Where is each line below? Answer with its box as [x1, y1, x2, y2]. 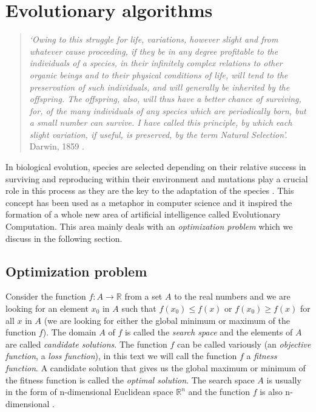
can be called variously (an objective [177, 337, 311, 350]
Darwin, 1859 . [29, 140, 84, 153]
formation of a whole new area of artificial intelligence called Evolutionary [5, 208, 281, 221]
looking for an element [5, 302, 89, 315]
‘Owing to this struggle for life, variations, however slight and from [29, 33, 278, 46]
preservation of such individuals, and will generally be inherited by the [29, 80, 290, 93]
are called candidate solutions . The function [5, 337, 167, 350]
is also [260, 385, 283, 398]
